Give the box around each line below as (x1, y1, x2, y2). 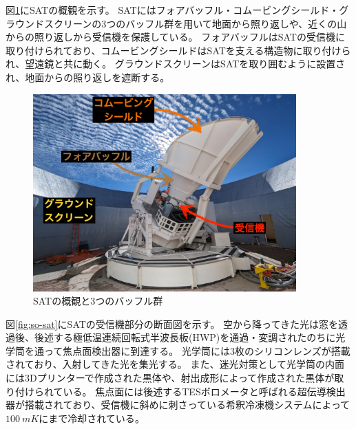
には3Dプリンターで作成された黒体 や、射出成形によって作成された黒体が (6, 371, 335, 385)
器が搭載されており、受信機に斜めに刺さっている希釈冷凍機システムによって (6, 397, 350, 412)
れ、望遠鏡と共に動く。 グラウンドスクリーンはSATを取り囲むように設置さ (6, 56, 346, 71)
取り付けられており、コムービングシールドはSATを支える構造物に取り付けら (6, 43, 351, 57)
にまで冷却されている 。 (39, 410, 145, 425)
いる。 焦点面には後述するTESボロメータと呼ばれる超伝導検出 (63, 384, 346, 398)
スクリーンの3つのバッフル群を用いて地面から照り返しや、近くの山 (43, 16, 347, 30)
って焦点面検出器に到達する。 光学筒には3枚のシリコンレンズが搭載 (43, 343, 350, 357)
